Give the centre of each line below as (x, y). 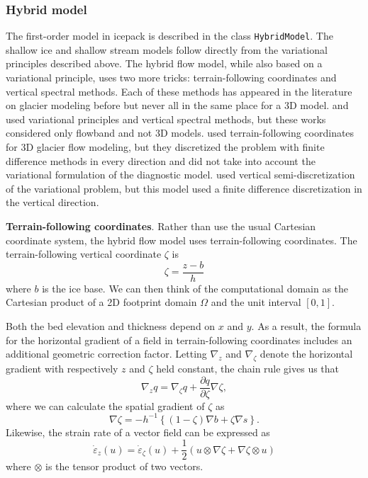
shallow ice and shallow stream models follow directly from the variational (167, 49)
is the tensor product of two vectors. (124, 466)
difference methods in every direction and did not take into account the (161, 160)
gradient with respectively (62, 369)
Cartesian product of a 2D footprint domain (101, 302)
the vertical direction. (52, 202)
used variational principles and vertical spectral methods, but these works (166, 119)
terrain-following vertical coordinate (84, 254)
